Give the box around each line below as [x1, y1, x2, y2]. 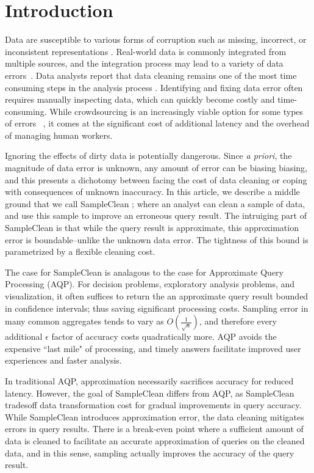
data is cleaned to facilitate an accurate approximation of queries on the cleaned [5, 434, 305, 447]
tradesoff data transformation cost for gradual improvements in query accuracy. [5, 398, 302, 411]
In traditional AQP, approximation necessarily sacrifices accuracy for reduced [5, 374, 294, 387]
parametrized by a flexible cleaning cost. [5, 245, 155, 258]
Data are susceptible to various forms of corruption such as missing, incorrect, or [5, 33, 307, 46]
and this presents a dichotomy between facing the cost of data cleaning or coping [5, 173, 307, 186]
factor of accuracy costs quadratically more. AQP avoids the [51, 330, 277, 343]
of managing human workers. [5, 128, 113, 141]
